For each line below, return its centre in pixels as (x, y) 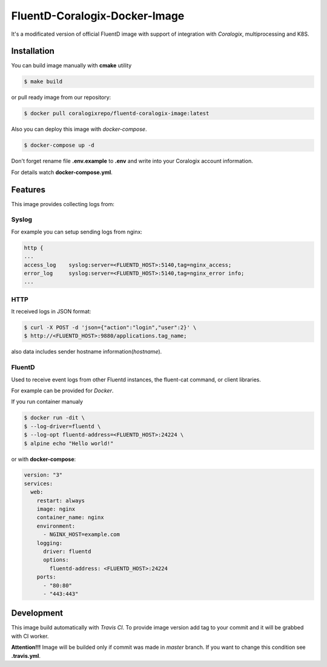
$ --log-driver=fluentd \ (62, 426)
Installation (33, 51)
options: (56, 560)
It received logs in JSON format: (51, 312)
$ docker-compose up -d (59, 145)
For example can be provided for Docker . (62, 390)
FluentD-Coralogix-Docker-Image (98, 16)
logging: (50, 543)
